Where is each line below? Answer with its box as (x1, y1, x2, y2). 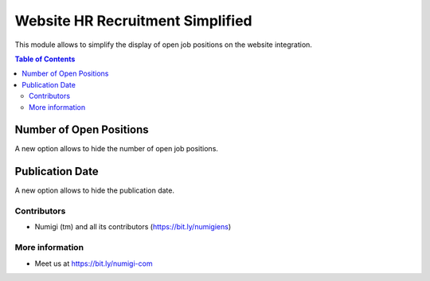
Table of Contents (14, 54, 76, 64)
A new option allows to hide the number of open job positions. (14, 144, 219, 154)
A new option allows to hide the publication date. (14, 185, 175, 195)
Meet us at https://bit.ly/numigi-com (34, 259, 153, 268)
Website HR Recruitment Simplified (14, 12, 252, 29)
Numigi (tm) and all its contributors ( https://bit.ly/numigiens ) (34, 222, 232, 232)
